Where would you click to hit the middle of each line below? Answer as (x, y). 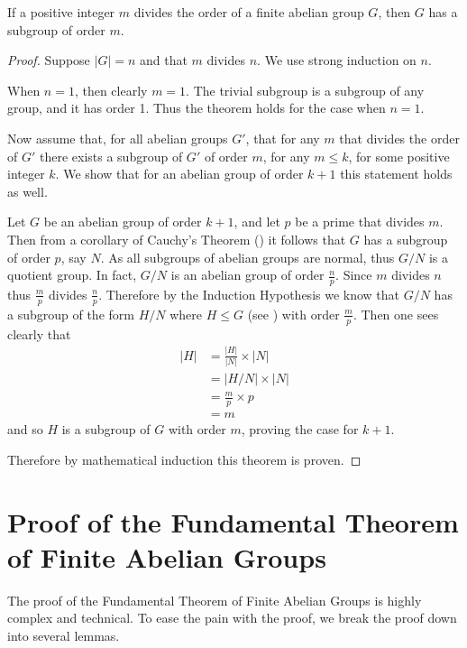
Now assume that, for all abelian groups (118, 138)
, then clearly (111, 90)
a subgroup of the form (71, 314)
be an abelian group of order (123, 222)
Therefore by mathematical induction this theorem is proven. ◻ (184, 459)
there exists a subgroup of (111, 156)
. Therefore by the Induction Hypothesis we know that (249, 294)
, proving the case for (300, 429)
